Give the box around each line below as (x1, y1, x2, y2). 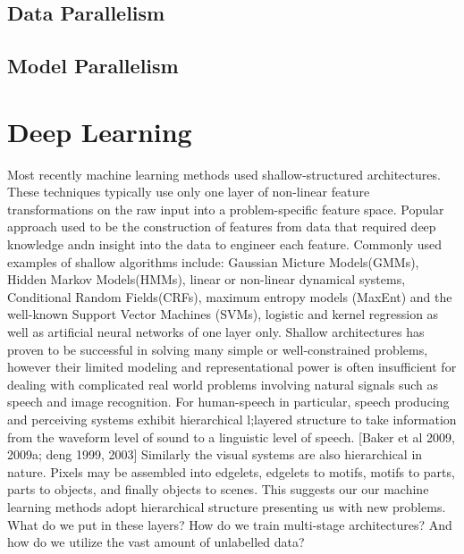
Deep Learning (7, 113, 192, 149)
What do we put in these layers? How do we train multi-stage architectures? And (7, 515, 452, 533)
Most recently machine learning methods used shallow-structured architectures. (7, 164, 441, 183)
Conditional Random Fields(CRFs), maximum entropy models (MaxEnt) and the (7, 287, 452, 306)
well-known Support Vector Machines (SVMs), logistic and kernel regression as (7, 305, 439, 323)
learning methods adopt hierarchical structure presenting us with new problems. (7, 497, 446, 516)
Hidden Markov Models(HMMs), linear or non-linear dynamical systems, (7, 270, 406, 289)
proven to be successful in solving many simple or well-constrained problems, (7, 340, 428, 358)
